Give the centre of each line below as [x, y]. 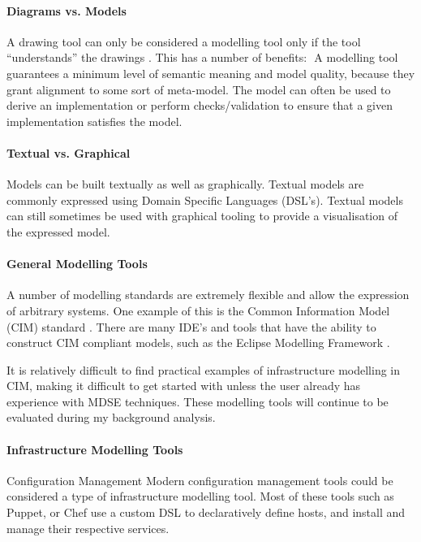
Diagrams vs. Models [67, 10]
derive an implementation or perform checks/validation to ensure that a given [200, 105]
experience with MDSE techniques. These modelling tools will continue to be [198, 401]
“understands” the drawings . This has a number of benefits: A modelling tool [202, 57]
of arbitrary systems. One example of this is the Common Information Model [198, 310]
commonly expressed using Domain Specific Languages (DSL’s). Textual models [205, 199]
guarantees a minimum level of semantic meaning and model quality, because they [211, 73]
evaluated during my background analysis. [111, 417]
